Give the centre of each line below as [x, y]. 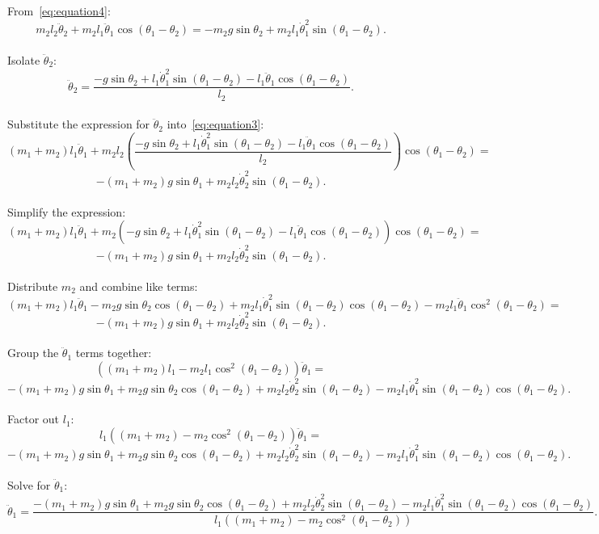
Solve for [29, 485]
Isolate [24, 59]
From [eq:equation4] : [59, 11]
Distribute [33, 286]
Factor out [34, 419]
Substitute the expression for [79, 124]
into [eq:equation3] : [215, 124]
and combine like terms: [139, 286]
